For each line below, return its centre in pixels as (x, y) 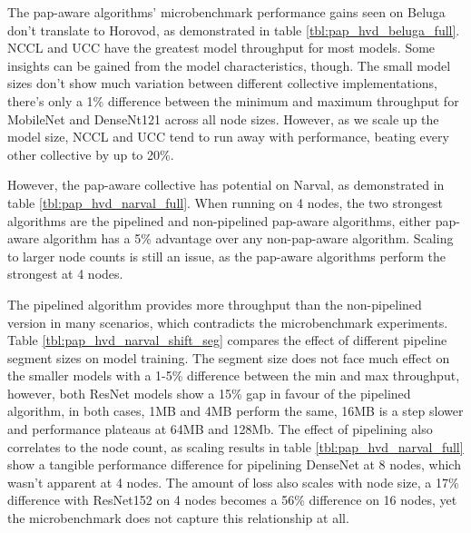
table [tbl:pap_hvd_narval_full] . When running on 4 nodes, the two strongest (225, 202)
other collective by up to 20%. (91, 154)
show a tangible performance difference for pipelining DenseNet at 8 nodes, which (234, 464)
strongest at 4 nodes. (65, 274)
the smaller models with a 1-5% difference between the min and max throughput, (234, 375)
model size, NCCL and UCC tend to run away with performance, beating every (228, 137)
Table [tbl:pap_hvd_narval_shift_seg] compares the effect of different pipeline (227, 340)
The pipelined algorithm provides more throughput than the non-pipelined (215, 304)
